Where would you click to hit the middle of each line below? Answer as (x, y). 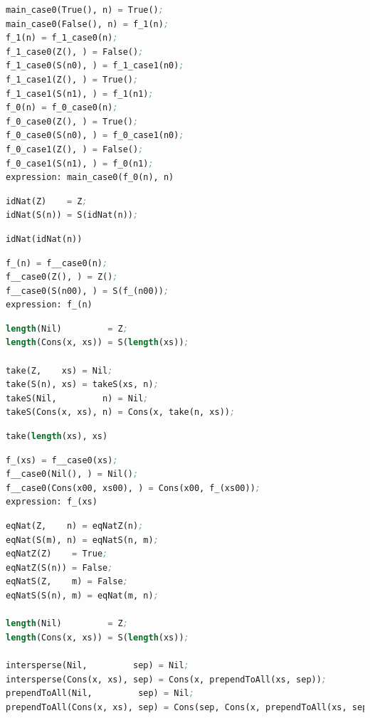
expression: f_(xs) (52, 502)
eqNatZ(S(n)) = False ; (59, 567)
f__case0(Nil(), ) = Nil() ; (72, 474)
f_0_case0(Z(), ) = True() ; (72, 121)
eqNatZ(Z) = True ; (57, 554)
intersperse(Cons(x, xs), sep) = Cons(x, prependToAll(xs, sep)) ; (166, 679)
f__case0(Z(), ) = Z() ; (62, 277)
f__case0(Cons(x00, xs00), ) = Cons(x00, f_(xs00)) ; (133, 488)
